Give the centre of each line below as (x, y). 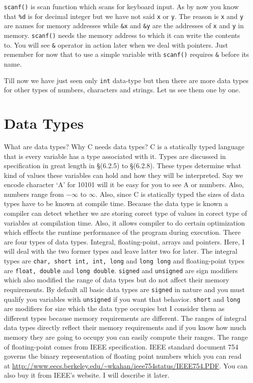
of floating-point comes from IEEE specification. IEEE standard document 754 (121, 346)
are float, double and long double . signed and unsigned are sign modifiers (121, 270)
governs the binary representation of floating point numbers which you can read (123, 356)
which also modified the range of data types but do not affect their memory (117, 280)
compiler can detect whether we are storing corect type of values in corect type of (126, 213)
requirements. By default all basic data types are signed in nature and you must (125, 289)
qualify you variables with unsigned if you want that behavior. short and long (122, 299)
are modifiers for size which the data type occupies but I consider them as (114, 308)
